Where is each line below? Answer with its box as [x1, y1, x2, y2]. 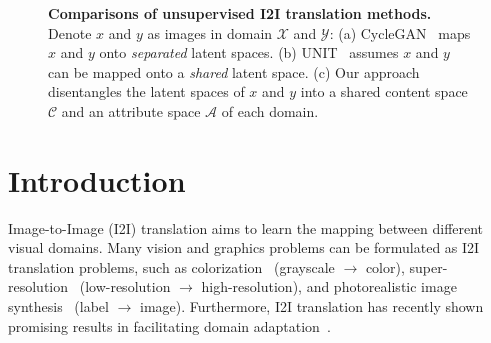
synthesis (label [8, 296, 109, 317]
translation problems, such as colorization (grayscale [8, 256, 335, 277]
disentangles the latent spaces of [48, 81, 245, 102]
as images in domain [147, 22, 273, 43]
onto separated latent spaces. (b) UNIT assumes [99, 42, 399, 63]
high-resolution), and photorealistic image [201, 276, 457, 297]
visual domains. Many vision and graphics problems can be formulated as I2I [8, 237, 480, 258]
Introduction [8, 159, 186, 200]
